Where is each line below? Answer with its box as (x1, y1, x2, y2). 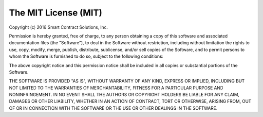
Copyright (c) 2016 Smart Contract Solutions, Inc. (9, 24, 108, 30)
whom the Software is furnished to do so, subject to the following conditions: (9, 53, 164, 59)
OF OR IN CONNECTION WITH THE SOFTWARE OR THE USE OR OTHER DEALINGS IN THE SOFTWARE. (9, 105, 218, 111)
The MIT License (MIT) (9, 7, 102, 18)
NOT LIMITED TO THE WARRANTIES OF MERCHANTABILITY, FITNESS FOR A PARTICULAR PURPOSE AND (9, 85, 224, 91)
